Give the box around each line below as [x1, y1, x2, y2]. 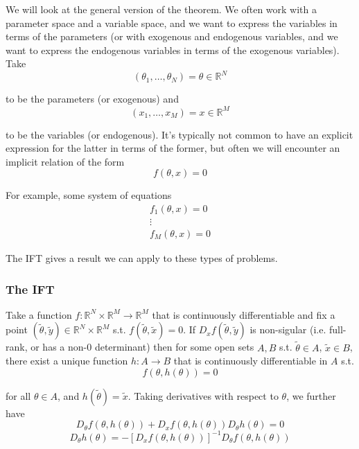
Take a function [6, 307, 72, 322]
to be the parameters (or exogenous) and [6, 91, 179, 106]
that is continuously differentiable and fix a [152, 307, 335, 322]
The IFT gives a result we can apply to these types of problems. [6, 251, 278, 265]
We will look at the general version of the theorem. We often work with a [6, 2, 317, 16]
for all [6, 388, 31, 403]
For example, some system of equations [6, 188, 172, 202]
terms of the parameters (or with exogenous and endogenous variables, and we [6, 29, 338, 44]
